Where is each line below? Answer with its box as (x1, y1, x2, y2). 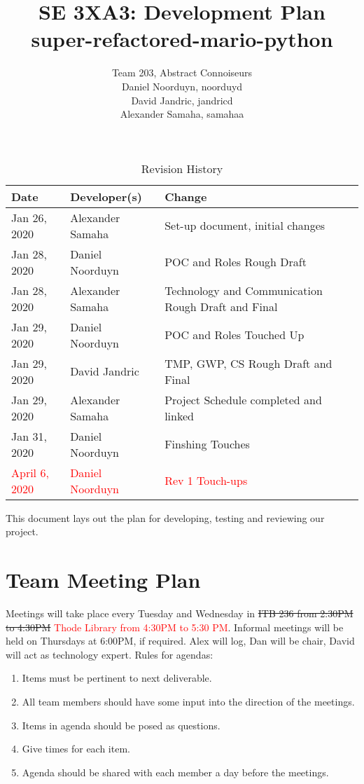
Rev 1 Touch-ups (164, 472, 248, 489)
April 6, (11, 464, 49, 481)
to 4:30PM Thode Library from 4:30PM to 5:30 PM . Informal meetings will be (6, 619, 344, 634)
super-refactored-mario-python (31, 25, 333, 53)
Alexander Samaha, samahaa (120, 106, 244, 121)
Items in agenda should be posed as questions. (22, 717, 220, 732)
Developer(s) (70, 188, 142, 205)
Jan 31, (11, 427, 47, 444)
